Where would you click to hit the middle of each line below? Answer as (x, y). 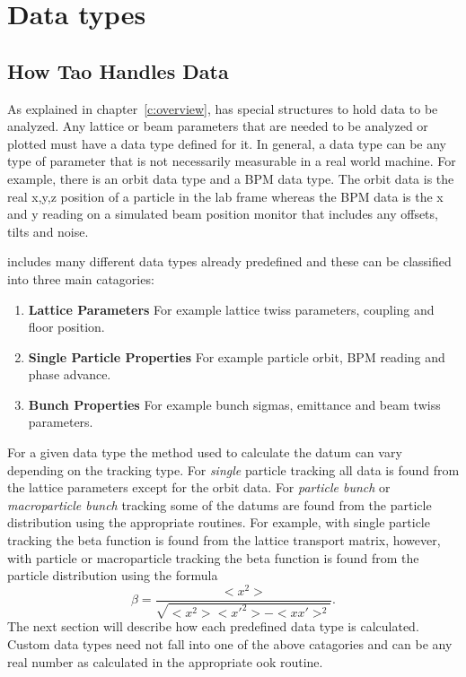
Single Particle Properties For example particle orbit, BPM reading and (237, 356)
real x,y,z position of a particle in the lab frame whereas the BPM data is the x (225, 196)
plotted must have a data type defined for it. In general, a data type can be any (227, 143)
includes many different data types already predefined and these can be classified (229, 261)
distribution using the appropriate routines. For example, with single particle (219, 522)
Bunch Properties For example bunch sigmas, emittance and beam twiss (234, 404)
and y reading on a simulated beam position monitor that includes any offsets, (223, 214)
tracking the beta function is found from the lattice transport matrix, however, (224, 540)
